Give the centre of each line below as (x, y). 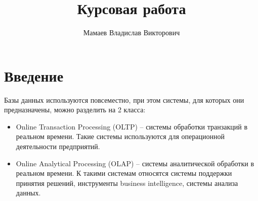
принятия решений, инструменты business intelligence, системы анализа (127, 183)
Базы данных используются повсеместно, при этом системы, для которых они (124, 99)
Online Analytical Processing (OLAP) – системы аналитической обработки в (135, 163)
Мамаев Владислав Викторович (132, 32)
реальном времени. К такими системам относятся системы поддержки (124, 173)
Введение (34, 75)
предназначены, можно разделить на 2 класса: (75, 110)
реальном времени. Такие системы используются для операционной (120, 136)
